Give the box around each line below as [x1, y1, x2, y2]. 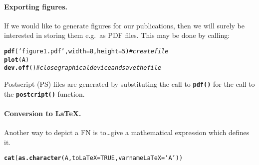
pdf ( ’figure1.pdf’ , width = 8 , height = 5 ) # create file [4, 47, 169, 55]
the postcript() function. [4, 88, 85, 99]
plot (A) [4, 56, 29, 63]
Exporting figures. [4, 1, 68, 11]
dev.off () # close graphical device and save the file [4, 64, 162, 72]
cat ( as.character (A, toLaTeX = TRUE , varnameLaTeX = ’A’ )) [4, 155, 183, 162]
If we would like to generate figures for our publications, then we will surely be [4, 20, 245, 30]
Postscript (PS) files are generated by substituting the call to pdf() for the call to [4, 78, 255, 89]
